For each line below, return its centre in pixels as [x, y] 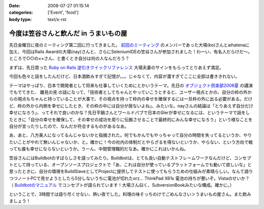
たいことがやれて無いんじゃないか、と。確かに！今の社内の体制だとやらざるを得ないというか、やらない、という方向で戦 [131, 142]
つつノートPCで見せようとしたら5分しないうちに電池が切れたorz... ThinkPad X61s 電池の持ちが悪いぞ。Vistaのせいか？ [129, 178]
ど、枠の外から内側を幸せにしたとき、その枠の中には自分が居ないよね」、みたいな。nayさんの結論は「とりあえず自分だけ [131, 106]
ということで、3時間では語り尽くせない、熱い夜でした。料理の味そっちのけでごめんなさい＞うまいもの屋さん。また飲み [130, 194]
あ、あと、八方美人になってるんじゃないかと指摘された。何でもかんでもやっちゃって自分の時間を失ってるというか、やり [131, 135]
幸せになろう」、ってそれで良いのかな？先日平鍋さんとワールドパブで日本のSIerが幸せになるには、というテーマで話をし [130, 113]
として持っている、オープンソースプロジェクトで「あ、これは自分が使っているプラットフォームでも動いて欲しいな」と [132, 164]
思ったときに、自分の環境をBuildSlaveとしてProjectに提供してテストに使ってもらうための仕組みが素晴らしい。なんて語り [131, 171]
